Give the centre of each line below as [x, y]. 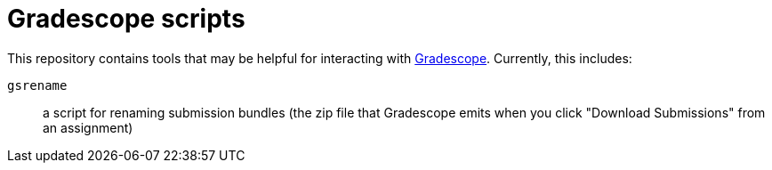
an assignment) [88, 127]
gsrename [37, 85]
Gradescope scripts [126, 19]
